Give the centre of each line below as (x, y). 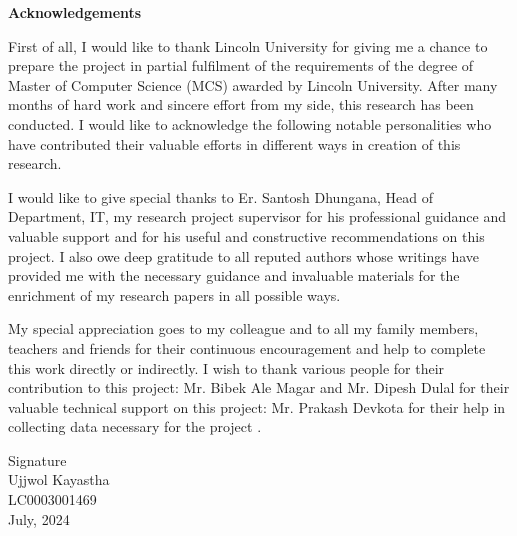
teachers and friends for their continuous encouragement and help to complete (247, 347)
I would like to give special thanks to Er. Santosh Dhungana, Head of (220, 196)
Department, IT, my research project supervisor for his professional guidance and (257, 216)
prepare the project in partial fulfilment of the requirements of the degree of (241, 65)
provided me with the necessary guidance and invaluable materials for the (234, 275)
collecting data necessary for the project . (135, 426)
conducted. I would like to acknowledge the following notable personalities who (250, 123)
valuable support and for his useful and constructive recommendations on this (246, 235)
